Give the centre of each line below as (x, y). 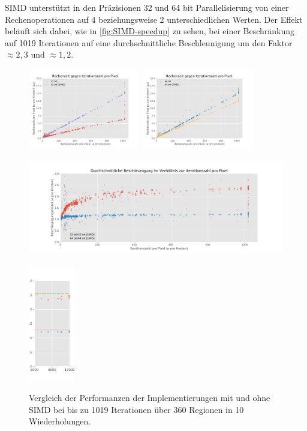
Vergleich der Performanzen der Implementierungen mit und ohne (150, 397)
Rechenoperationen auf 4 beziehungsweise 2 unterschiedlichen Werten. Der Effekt (154, 19)
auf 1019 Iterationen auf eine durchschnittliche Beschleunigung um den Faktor (149, 42)
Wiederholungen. (60, 421)
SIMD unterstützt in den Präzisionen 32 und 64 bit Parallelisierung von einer (147, 7)
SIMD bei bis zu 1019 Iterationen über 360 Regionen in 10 (136, 409)
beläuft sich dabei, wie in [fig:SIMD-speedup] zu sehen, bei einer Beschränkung (150, 31)
